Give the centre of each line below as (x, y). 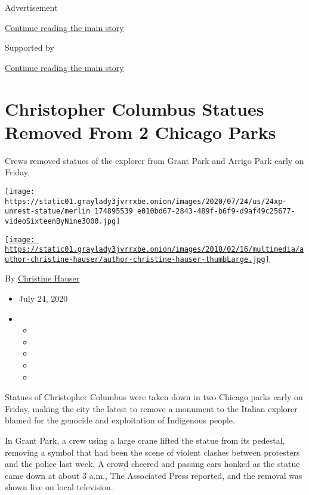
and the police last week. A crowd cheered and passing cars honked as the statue (152, 464)
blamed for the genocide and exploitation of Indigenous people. (120, 420)
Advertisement (31, 7)
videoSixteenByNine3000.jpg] (63, 221)
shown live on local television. (59, 487)
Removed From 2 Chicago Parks (140, 132)
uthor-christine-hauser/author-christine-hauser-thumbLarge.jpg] (137, 259)
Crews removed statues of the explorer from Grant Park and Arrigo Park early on (154, 160)
